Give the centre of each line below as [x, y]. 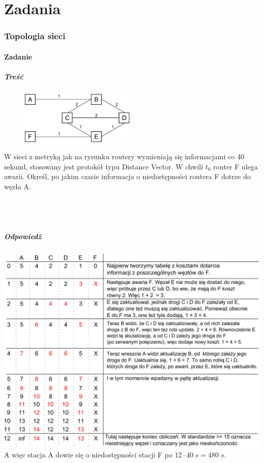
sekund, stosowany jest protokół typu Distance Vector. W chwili [104, 166]
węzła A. [18, 186]
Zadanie [18, 56]
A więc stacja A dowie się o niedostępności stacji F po [88, 455]
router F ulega [235, 166]
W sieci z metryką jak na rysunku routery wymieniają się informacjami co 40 [124, 156]
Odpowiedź [23, 236]
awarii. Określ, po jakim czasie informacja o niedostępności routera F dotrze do [127, 176]
